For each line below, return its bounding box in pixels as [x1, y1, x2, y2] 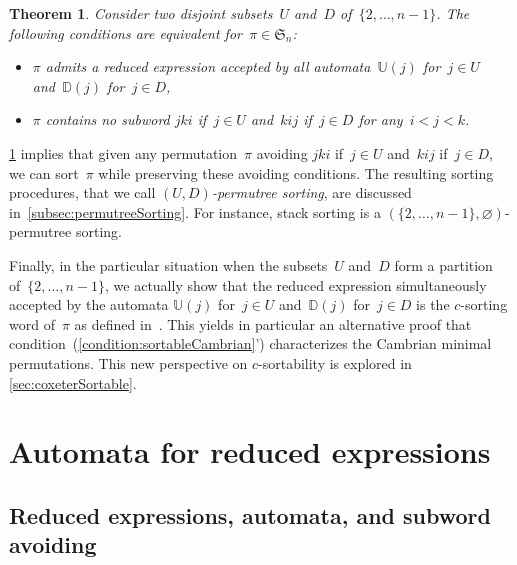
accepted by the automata [9, 294, 169, 315]
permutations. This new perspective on [9, 352, 248, 373]
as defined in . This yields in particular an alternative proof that [74, 313, 472, 334]
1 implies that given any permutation [9, 142, 238, 163]
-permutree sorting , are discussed [211, 182, 412, 203]
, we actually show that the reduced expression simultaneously [105, 274, 487, 295]
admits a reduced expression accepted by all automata [45, 56, 371, 77]
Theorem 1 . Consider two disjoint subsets [9, 3, 273, 23]
